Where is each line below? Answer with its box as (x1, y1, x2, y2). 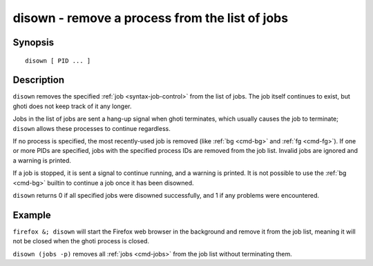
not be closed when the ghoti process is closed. (12, 237, 150, 245)
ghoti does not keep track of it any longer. (12, 102, 132, 110)
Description (12, 74, 65, 86)
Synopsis (12, 37, 55, 48)
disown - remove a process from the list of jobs (12, 10, 289, 25)
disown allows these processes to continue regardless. (12, 124, 171, 132)
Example (12, 209, 51, 221)
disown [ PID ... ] (25, 57, 91, 65)
